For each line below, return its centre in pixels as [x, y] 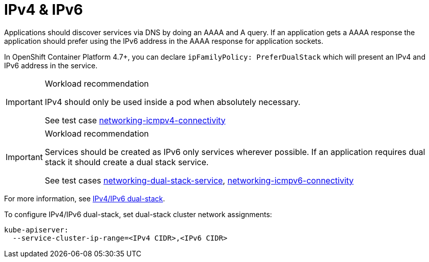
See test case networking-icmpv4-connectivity [135, 120]
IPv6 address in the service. [51, 65]
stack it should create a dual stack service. [127, 162]
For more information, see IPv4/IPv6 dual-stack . [85, 198]
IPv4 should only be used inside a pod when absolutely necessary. [172, 102]
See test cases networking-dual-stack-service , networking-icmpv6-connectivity [199, 180]
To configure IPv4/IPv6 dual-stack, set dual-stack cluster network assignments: [138, 214]
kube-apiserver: [36, 230]
